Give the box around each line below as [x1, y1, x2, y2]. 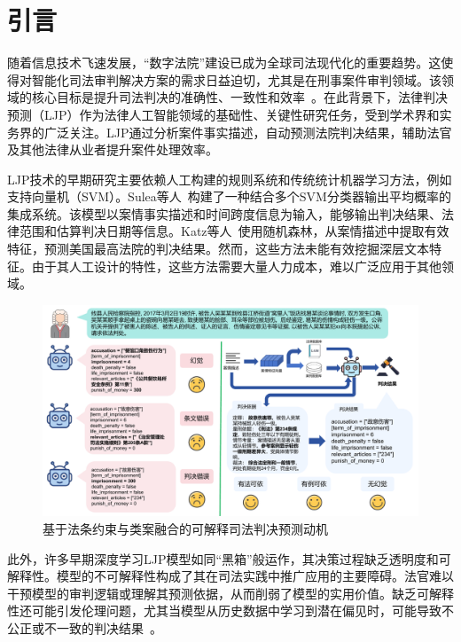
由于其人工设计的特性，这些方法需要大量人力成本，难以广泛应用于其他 [31, 256, 441, 275]
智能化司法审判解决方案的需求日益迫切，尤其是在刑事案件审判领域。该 [31, 70, 441, 89]
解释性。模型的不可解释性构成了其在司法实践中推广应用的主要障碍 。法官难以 [7, 567, 454, 585]
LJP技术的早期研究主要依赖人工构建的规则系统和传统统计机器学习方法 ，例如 [7, 169, 452, 188]
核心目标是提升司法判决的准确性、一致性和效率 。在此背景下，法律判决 [31, 88, 448, 106]
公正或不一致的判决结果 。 [7, 618, 162, 637]
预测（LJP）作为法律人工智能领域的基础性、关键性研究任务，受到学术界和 [7, 105, 440, 123]
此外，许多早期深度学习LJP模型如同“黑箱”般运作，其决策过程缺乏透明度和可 [7, 549, 451, 568]
